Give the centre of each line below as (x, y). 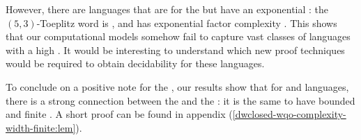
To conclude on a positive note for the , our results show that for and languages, (177, 86)
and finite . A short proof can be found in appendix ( (119, 114)
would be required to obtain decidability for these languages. (135, 63)
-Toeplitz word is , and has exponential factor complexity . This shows (187, 23)
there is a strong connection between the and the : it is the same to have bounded (180, 100)
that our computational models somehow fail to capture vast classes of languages (178, 36)
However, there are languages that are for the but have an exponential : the (167, 9)
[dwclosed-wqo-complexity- (289, 114)
